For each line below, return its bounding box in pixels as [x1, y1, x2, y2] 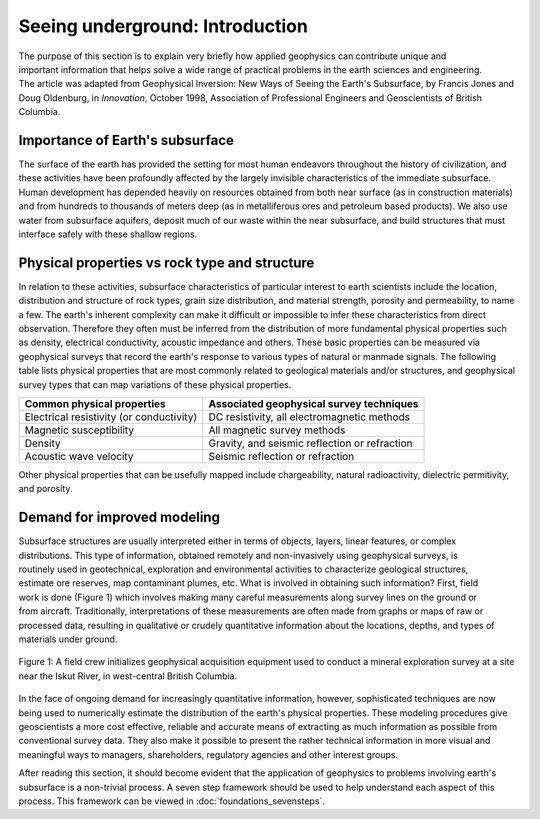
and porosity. [18, 483, 73, 495]
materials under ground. [18, 633, 118, 645]
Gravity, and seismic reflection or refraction [208, 436, 414, 450]
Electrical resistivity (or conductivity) [24, 410, 198, 424]
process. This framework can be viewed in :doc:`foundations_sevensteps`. [18, 795, 325, 807]
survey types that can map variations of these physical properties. [18, 378, 292, 390]
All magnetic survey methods [208, 423, 346, 437]
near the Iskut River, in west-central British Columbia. [18, 670, 238, 682]
